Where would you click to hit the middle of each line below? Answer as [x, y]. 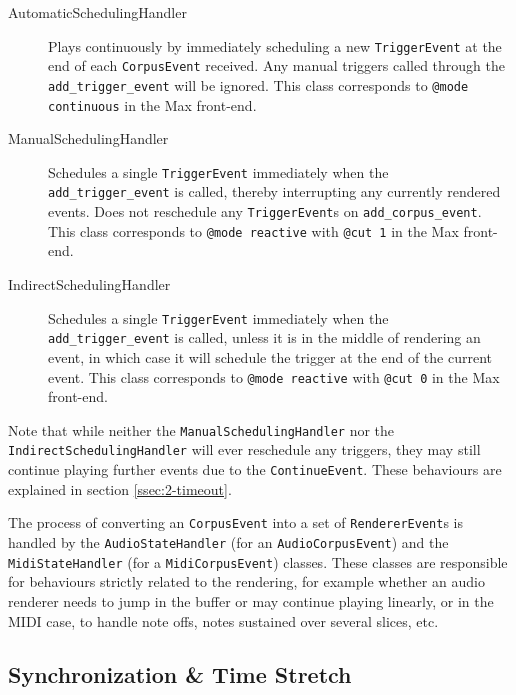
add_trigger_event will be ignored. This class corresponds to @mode [258, 84]
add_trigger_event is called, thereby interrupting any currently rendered [274, 191]
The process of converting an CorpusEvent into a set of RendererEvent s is [235, 522]
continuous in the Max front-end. [152, 104]
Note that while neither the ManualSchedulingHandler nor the [201, 429]
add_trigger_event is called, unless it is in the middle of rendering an [264, 337]
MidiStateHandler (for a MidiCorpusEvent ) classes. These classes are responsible [258, 561]
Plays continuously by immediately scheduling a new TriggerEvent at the [275, 45]
